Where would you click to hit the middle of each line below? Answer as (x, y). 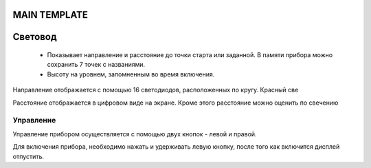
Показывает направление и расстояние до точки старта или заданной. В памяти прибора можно (190, 55)
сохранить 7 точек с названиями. (96, 65)
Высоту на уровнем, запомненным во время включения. (131, 74)
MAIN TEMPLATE (50, 15)
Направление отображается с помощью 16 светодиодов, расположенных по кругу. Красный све (156, 90)
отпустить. (29, 156)
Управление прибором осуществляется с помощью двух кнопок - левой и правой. (135, 134)
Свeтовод (35, 37)
